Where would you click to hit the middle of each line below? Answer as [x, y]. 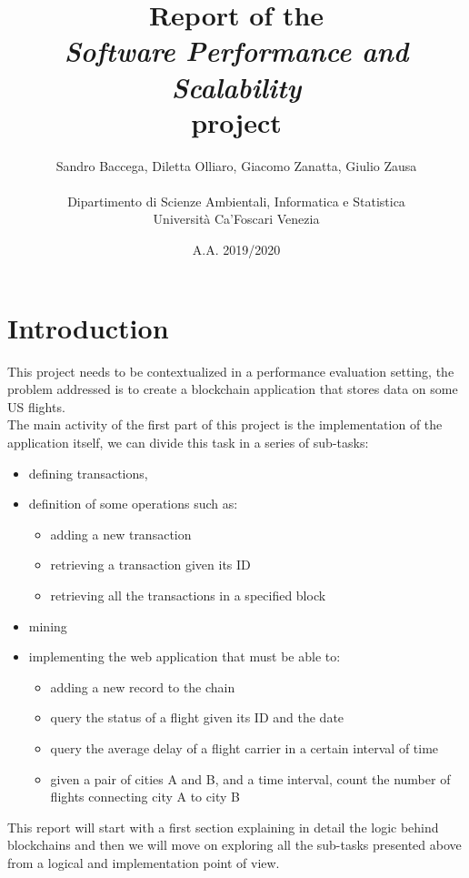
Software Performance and [236, 51]
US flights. [36, 406]
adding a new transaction [121, 534]
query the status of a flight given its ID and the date [197, 717]
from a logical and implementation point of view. [144, 862]
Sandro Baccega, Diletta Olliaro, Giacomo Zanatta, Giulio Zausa [236, 165]
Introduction [88, 327]
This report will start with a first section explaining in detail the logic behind [223, 827]
